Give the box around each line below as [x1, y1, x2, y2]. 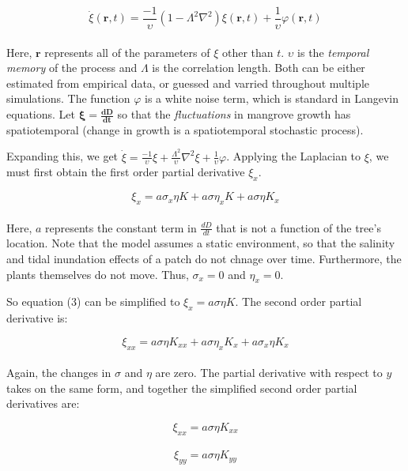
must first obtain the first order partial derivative [6, 164, 245, 180]
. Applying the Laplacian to [226, 148, 361, 164]
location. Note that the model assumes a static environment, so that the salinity [6, 235, 395, 251]
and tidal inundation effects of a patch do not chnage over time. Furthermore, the [6, 250, 402, 266]
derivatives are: [6, 395, 80, 412]
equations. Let [6, 106, 75, 122]
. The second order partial [235, 293, 362, 310]
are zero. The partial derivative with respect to [155, 364, 383, 381]
